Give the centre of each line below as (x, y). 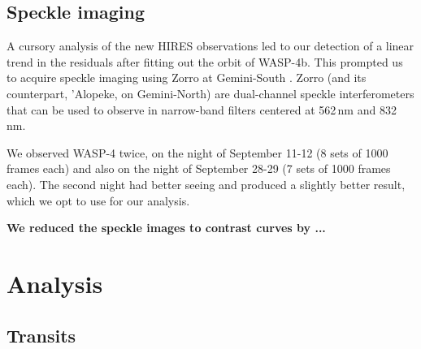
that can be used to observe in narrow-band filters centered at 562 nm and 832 (202, 109)
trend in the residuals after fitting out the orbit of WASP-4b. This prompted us (205, 61)
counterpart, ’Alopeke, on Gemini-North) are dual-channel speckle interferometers (210, 93)
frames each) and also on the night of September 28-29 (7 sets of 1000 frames (199, 168)
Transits (41, 335)
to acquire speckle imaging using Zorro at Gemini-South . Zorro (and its (187, 78)
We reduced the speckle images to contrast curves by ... (166, 228)
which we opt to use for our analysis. (98, 200)
